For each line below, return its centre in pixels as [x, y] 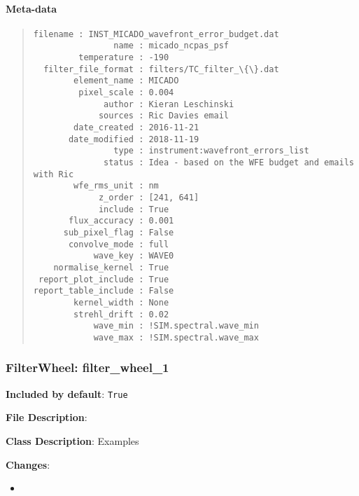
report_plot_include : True [104, 279]
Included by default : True [67, 393]
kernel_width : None [121, 302]
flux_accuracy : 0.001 [121, 221]
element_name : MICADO [126, 81]
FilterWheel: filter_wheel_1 [87, 367]
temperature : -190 [124, 58]
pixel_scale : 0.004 [126, 93]
